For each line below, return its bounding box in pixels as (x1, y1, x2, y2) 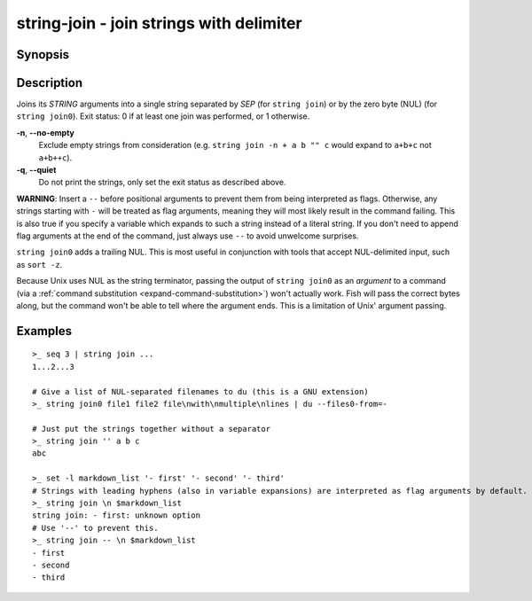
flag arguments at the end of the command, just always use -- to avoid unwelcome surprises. (16, 230, 359, 241)
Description (16, 75, 83, 90)
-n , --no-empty (16, 127, 75, 137)
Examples (16, 324, 73, 339)
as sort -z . (16, 259, 63, 269)
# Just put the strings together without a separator (32, 424, 270, 433)
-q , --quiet (16, 165, 57, 176)
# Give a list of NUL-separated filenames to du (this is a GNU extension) (32, 386, 369, 396)
